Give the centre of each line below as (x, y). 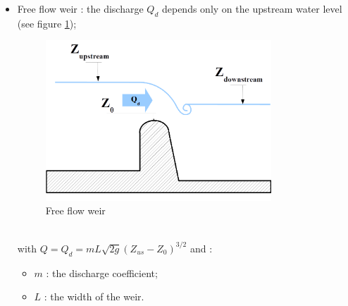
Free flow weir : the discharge (80, 8)
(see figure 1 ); (47, 23)
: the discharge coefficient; (102, 273)
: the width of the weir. (94, 296)
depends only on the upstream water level (252, 8)
